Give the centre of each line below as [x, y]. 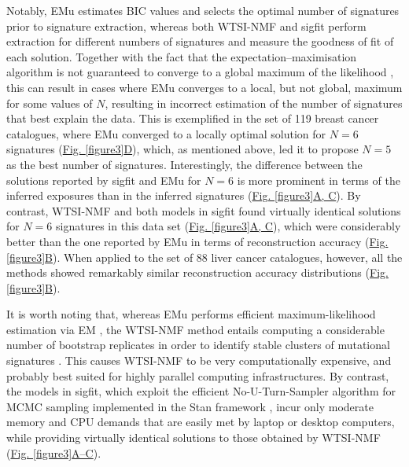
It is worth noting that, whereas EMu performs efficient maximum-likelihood [191, 314]
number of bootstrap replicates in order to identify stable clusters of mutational [198, 345]
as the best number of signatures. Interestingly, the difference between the [184, 164]
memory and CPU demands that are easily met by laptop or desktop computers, [201, 422]
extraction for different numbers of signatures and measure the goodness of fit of [200, 41]
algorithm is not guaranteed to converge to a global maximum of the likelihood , [200, 72]
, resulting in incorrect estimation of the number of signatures [254, 103]
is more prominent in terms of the [319, 180]
